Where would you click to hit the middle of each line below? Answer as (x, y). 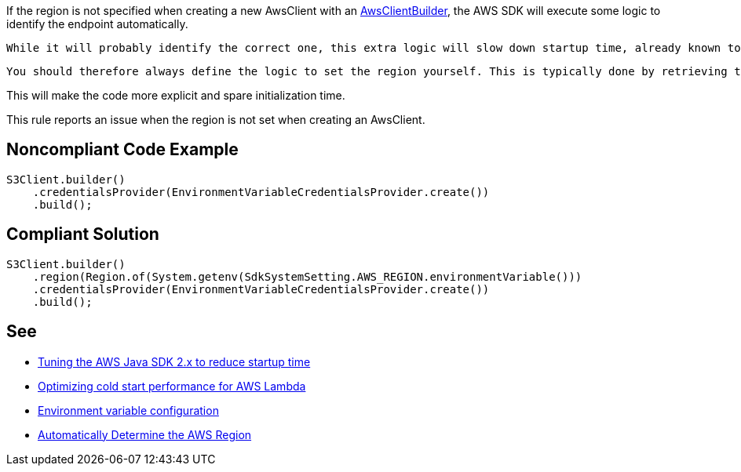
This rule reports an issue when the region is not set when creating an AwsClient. (216, 120)
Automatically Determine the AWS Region (145, 434)
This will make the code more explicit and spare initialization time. (176, 95)
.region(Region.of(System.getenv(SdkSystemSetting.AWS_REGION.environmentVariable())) (307, 276)
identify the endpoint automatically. (97, 24)
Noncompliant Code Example (122, 150)
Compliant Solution (83, 234)
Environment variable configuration (128, 410)
